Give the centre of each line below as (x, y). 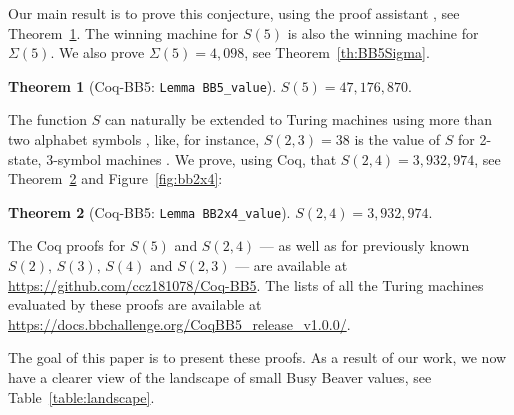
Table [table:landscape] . (81, 396)
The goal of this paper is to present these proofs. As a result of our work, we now (257, 357)
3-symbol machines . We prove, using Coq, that (191, 158)
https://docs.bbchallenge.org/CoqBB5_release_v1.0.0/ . (179, 323)
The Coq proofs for (67, 245)
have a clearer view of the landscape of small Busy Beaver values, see (220, 377)
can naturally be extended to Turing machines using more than (298, 119)
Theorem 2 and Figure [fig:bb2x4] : (115, 178)
